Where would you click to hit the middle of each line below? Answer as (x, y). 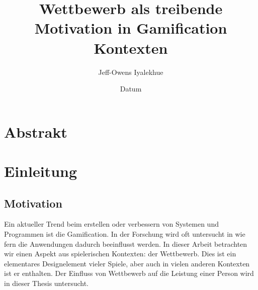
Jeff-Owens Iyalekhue (131, 72)
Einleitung (41, 171)
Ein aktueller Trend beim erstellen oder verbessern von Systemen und (111, 224)
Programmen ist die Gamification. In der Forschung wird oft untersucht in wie (125, 234)
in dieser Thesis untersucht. (46, 283)
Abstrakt (36, 131)
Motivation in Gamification (131, 28)
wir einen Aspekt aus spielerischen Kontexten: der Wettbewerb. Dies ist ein (120, 254)
